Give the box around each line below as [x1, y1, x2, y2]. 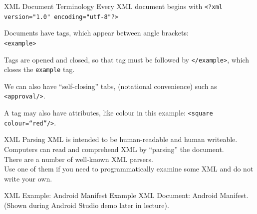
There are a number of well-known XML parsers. [4, 153, 153, 164]
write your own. [4, 173, 52, 183]
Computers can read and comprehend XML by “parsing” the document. [4, 144, 224, 154]
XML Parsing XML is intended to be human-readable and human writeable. [4, 134, 238, 144]
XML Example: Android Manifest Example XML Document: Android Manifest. [4, 190, 249, 200]
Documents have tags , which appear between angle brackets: [4, 27, 189, 38]
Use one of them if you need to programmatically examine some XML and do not [4, 163, 254, 174]
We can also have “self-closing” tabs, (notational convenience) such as [4, 80, 217, 91]
